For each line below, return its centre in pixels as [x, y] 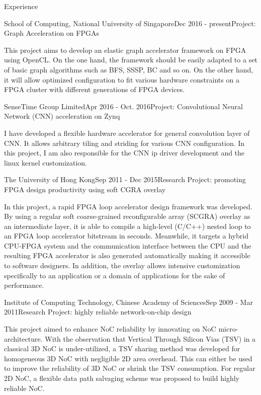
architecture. [23, 338]
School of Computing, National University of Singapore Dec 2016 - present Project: [130, 23]
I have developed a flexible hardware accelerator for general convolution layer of [127, 133]
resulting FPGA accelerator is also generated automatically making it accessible [127, 255]
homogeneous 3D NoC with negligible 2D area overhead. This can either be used [128, 358]
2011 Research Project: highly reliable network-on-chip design [98, 312]
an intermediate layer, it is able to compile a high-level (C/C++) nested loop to [127, 226]
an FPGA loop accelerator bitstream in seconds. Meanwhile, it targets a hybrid [126, 236]
